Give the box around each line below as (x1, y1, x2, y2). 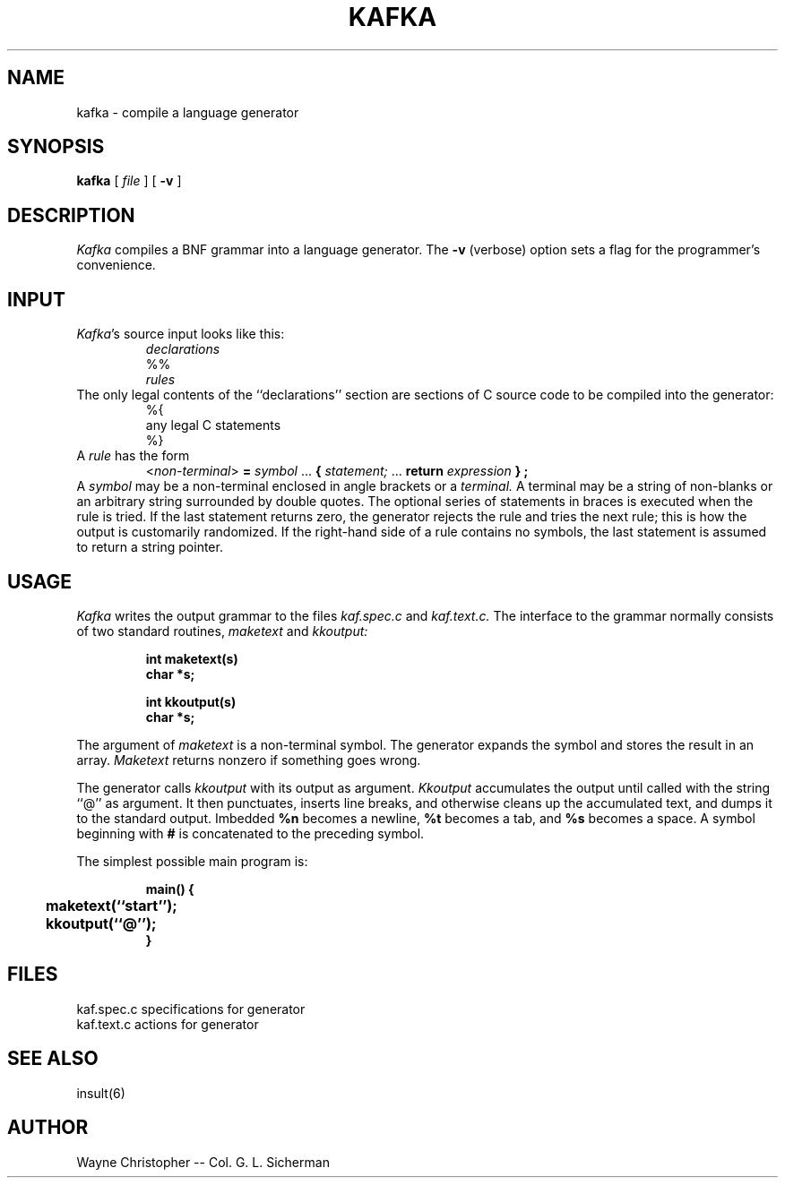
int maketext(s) (145, 650, 238, 666)
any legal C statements (145, 417, 281, 434)
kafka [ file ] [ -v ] (76, 173, 182, 189)
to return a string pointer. (76, 539, 223, 555)
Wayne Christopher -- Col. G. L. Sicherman (76, 1154, 330, 1170)
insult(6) (76, 1085, 125, 1101)
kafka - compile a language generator (76, 104, 299, 120)
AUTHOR (7, 1116, 89, 1139)
